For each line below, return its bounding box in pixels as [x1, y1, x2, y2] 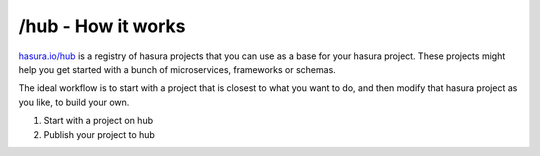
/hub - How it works [18, 15, 186, 37]
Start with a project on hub [43, 115, 154, 127]
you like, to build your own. [18, 96, 130, 108]
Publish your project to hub [43, 128, 155, 140]
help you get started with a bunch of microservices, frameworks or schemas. [18, 63, 337, 75]
